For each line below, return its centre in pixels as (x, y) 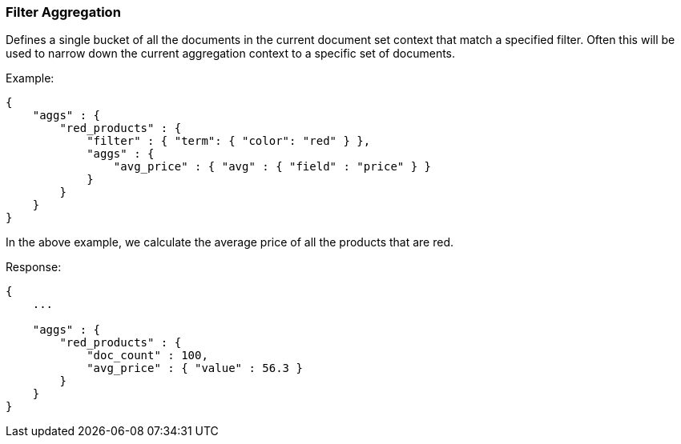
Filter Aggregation (63, 12)
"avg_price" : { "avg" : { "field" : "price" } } (272, 167)
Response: (34, 267)
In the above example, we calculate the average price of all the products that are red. (230, 242)
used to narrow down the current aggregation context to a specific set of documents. (231, 54)
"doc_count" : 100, (147, 356)
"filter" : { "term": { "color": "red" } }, (229, 141)
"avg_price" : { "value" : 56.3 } (195, 368)
